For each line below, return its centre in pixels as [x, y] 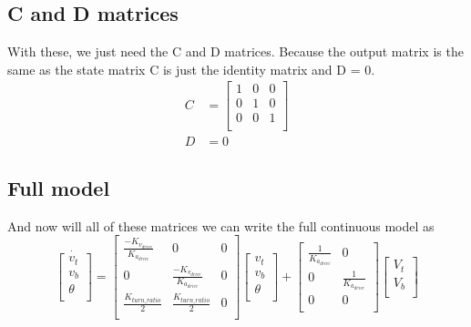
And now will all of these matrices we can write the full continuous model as [221, 225]
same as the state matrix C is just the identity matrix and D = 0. [191, 69]
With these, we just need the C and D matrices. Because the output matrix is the [235, 51]
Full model [59, 187]
